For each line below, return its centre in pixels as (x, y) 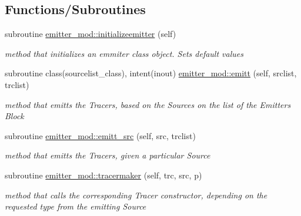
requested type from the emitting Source (76, 206)
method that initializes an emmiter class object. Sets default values (124, 53)
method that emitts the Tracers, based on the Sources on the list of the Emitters (148, 104)
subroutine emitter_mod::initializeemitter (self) (91, 34)
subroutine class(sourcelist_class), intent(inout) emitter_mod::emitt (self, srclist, (151, 73)
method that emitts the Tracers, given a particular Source (108, 155)
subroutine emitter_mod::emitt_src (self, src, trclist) (100, 135)
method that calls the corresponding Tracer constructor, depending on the (136, 195)
